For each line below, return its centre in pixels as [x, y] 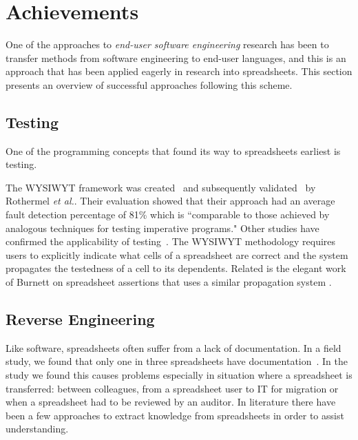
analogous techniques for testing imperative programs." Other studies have [162, 228]
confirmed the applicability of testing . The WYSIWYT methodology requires [171, 241]
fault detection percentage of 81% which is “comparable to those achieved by [168, 214]
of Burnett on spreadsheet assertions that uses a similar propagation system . [169, 282]
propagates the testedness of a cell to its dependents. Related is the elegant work [176, 268]
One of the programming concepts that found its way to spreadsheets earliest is [173, 150]
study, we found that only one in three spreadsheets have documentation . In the [177, 361]
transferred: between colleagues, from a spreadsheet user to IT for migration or [172, 388]
